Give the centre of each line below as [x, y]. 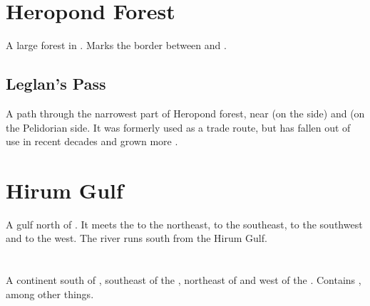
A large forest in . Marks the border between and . [116, 45]
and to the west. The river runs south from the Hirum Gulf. [137, 238]
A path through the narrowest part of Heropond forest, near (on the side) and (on [185, 113]
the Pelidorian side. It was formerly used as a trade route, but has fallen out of [178, 127]
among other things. [50, 294]
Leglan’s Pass [56, 84]
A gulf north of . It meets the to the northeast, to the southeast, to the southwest [184, 224]
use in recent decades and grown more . [92, 141]
